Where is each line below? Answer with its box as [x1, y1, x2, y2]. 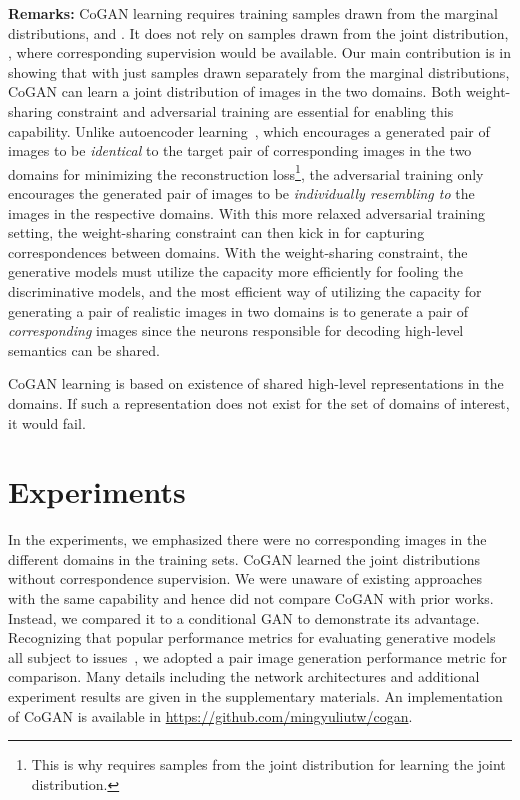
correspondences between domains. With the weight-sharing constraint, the [8, 241, 468, 262]
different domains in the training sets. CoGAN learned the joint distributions [8, 548, 481, 569]
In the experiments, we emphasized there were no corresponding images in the [8, 529, 487, 550]
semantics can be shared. [8, 339, 160, 360]
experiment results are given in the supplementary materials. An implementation [8, 686, 503, 706]
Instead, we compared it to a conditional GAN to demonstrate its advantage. [8, 607, 480, 628]
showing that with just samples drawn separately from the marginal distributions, [8, 61, 510, 82]
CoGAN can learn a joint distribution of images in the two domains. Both [8, 81, 462, 102]
